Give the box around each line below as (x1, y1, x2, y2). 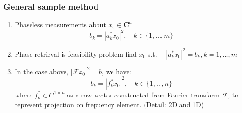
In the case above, (15, 66, 68, 76)
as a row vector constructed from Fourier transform (67, 89, 220, 99)
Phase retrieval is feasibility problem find (15, 48, 137, 59)
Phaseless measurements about (15, 19, 106, 30)
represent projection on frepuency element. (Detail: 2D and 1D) (15, 99, 204, 109)
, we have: (102, 66, 131, 76)
